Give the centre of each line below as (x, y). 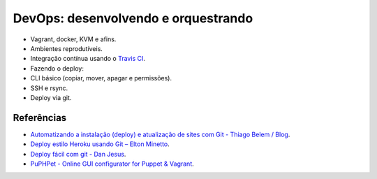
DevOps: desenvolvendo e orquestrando (133, 18)
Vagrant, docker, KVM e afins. (73, 39)
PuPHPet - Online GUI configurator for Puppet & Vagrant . (112, 164)
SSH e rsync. (49, 88)
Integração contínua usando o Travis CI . (88, 59)
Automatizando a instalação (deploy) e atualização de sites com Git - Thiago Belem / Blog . (160, 134)
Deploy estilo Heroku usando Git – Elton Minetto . (100, 144)
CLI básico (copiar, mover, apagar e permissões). (101, 78)
